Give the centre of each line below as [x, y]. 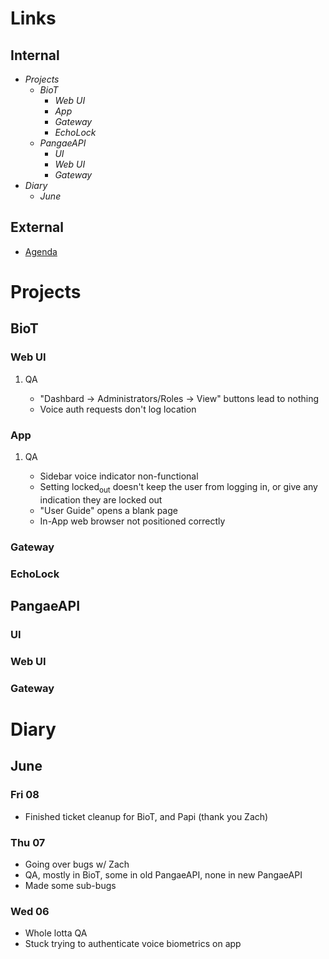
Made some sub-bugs [70, 885]
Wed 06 [30, 911]
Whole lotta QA [56, 933]
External [37, 227]
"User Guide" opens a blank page [108, 510]
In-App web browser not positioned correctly [132, 521]
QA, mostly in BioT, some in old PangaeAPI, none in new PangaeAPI [163, 874]
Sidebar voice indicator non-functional [119, 476]
